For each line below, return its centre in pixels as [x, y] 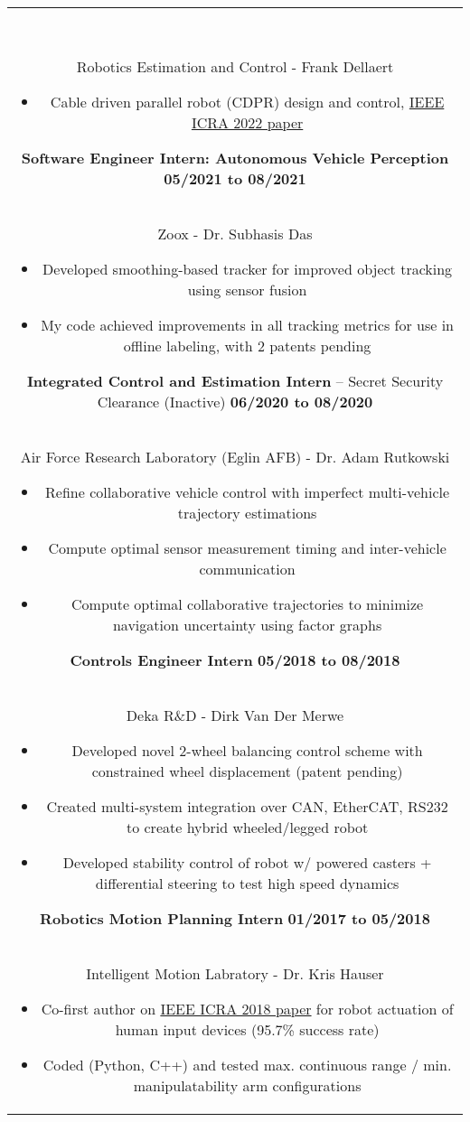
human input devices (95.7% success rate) [247, 1029]
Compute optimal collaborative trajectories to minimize [248, 604]
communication [247, 569]
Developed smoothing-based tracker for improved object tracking [248, 269]
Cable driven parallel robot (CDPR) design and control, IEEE [247, 102]
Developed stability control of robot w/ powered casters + [247, 862]
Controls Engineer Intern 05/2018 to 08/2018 [235, 660]
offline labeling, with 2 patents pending [247, 346]
